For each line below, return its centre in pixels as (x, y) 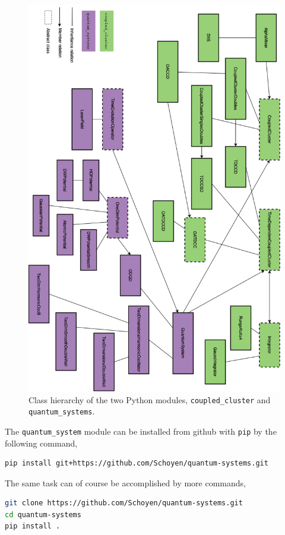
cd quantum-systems (43, 515)
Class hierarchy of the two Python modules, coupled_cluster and (150, 399)
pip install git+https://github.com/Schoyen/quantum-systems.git (137, 463)
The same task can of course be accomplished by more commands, (125, 482)
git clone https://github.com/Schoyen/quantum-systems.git (124, 503)
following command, (41, 443)
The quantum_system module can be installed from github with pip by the (141, 431)
